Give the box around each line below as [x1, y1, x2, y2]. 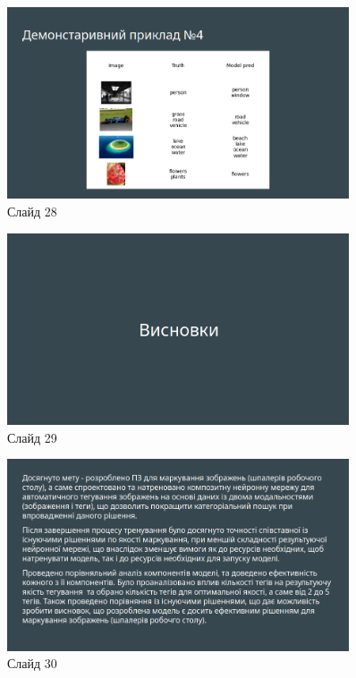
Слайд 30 [7, 654, 57, 673]
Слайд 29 [7, 428, 57, 446]
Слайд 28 [7, 202, 57, 221]
